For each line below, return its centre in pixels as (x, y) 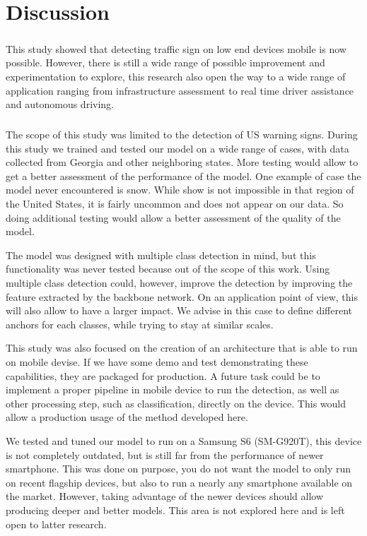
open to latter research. (56, 524)
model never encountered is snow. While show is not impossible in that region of (180, 190)
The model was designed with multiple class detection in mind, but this (161, 255)
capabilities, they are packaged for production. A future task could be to (163, 375)
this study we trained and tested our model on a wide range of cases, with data (177, 148)
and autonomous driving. (60, 104)
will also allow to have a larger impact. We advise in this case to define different (179, 310)
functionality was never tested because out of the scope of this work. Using (168, 269)
